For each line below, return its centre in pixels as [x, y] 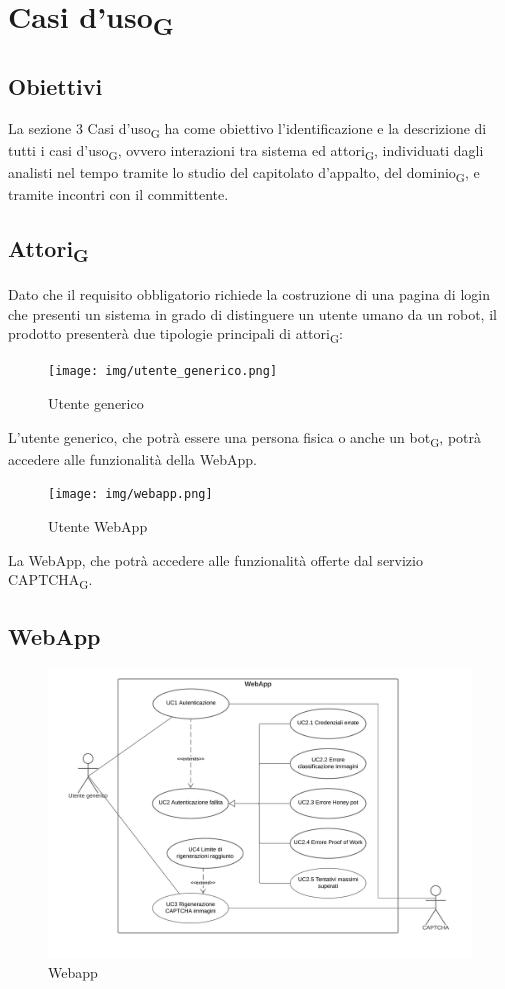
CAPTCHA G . [50, 581]
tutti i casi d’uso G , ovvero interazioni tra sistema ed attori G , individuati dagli [246, 151]
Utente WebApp [98, 526]
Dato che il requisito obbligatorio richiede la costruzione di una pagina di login [249, 294]
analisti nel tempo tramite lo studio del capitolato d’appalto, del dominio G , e [244, 173]
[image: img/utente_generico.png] [163, 371]
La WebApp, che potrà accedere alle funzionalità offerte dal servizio [215, 559]
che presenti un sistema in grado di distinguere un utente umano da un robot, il [252, 313]
